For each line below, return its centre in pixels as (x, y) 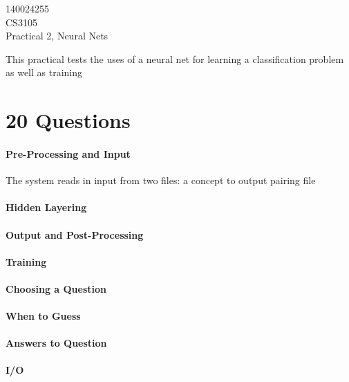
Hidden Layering (46, 207)
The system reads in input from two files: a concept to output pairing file (161, 180)
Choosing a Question (56, 288)
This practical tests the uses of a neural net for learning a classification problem (175, 58)
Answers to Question (56, 343)
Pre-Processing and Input (68, 153)
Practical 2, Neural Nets (57, 36)
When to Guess (43, 316)
